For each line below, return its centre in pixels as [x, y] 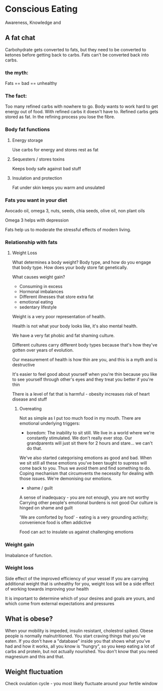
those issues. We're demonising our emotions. [66, 479]
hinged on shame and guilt [46, 508]
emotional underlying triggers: [50, 424]
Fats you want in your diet [36, 200]
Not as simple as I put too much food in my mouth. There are [80, 418]
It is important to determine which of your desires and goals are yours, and [80, 598]
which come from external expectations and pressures [60, 603]
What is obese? [29, 619]
